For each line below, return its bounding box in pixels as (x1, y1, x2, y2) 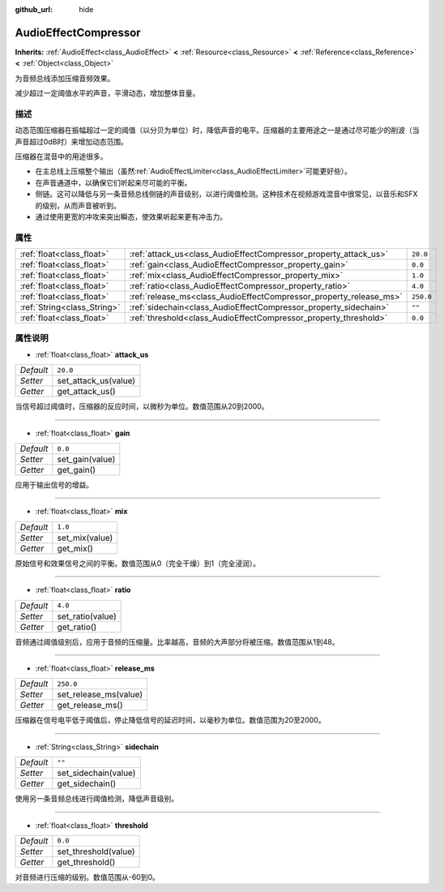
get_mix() (57, 542, 93, 554)
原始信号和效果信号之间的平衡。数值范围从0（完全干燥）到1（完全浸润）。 (15, 558, 261, 568)
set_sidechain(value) (57, 767, 136, 778)
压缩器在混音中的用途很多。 (15, 152, 108, 161)
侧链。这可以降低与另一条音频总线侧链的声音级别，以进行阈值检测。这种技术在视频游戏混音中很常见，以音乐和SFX (35, 189, 418, 199)
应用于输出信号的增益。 (15, 480, 93, 490)
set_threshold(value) (57, 846, 135, 857)
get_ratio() (57, 621, 97, 633)
